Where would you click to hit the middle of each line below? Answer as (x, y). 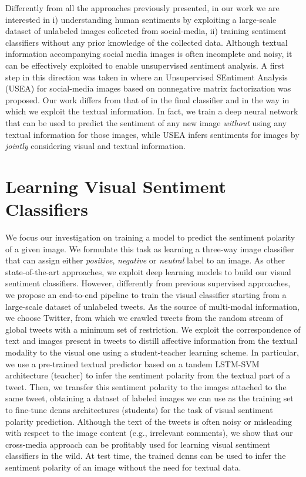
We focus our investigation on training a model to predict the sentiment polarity (150, 237)
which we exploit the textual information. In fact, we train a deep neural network (152, 111)
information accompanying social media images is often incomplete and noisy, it (149, 54)
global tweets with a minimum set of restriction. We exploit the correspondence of (153, 329)
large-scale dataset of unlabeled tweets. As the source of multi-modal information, (152, 306)
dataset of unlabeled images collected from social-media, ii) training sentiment (146, 31)
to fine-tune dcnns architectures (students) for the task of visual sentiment (139, 409)
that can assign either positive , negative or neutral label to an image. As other (145, 260)
